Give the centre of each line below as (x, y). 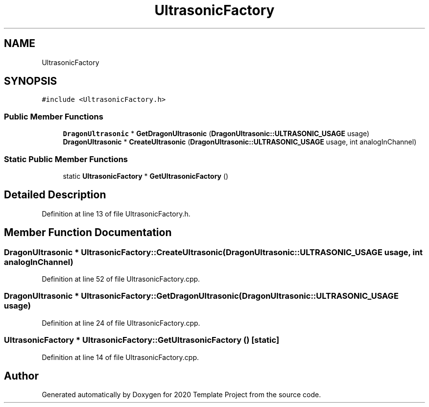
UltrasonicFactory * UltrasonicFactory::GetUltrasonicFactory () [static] (142, 340)
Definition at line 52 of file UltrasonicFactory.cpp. (121, 279)
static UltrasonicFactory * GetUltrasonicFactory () (146, 176)
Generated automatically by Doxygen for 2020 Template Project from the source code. (181, 395)
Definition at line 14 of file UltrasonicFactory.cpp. (120, 357)
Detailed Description (55, 195)
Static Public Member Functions (66, 159)
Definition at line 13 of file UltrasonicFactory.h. (116, 214)
